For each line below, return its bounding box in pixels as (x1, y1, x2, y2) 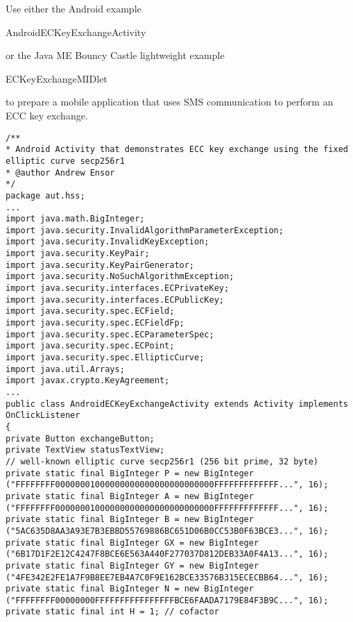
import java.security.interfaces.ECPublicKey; (6, 294, 224, 305)
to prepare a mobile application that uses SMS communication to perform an (6, 94, 334, 109)
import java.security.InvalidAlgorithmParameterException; (6, 225, 284, 235)
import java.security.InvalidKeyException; (6, 237, 209, 247)
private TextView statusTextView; (6, 445, 165, 455)
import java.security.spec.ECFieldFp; (6, 318, 184, 328)
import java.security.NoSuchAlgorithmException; (6, 271, 234, 282)
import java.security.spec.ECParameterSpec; (6, 329, 214, 339)
